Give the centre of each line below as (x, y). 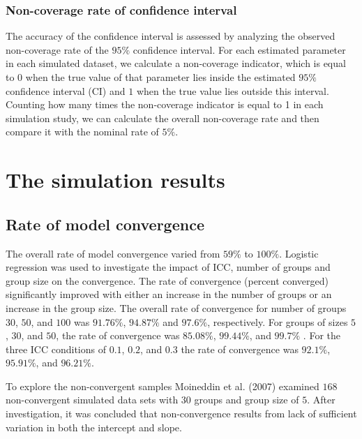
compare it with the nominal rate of (82, 132)
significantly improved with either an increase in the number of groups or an (169, 294)
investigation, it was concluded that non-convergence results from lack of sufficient (181, 414)
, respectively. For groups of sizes (278, 321)
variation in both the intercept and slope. (94, 427)
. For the (322, 335)
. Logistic (299, 253)
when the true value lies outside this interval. (233, 90)
